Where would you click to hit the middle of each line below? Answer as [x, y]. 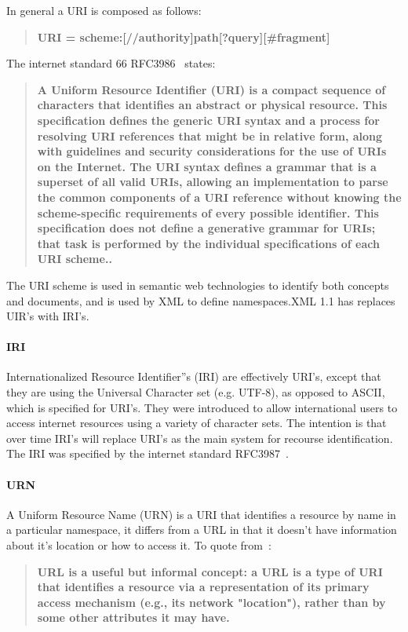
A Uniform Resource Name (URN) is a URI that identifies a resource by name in [201, 514]
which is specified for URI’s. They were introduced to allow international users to [202, 407]
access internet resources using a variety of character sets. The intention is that [197, 423]
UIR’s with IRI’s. [48, 316]
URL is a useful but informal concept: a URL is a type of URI [210, 571]
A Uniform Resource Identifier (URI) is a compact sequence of [211, 89]
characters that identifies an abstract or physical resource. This [212, 105]
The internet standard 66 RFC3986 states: [111, 63]
